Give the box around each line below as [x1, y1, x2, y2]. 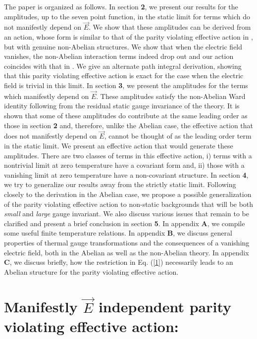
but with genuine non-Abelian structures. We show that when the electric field [4, 41, 243, 51]
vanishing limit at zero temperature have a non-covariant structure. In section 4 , [4, 169, 249, 180]
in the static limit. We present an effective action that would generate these [4, 140, 233, 150]
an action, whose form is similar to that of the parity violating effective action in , [4, 32, 253, 42]
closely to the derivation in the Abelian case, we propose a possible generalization [4, 189, 252, 199]
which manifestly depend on [4, 91, 89, 101]
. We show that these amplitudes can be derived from [89, 22, 251, 32]
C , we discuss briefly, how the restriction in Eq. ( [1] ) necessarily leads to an [4, 257, 233, 267]
